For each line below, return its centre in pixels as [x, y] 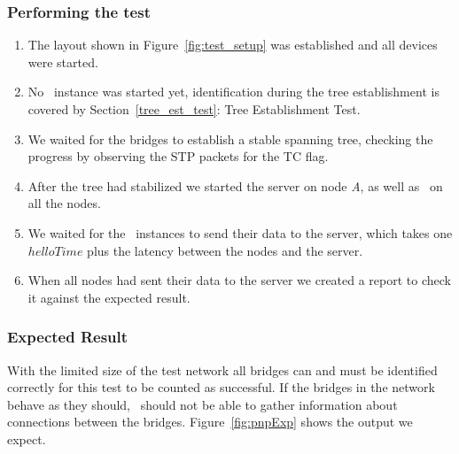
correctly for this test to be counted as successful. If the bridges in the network [221, 387]
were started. [63, 62]
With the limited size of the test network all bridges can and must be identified [222, 369]
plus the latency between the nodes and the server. [225, 250]
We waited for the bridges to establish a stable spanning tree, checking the [230, 139]
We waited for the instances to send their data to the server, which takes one [240, 232]
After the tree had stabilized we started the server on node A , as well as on [235, 185]
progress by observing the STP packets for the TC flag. [178, 156]
